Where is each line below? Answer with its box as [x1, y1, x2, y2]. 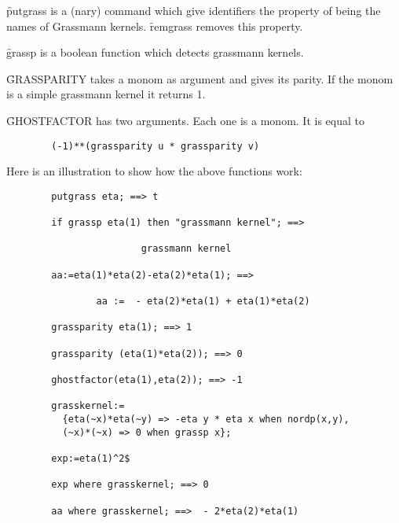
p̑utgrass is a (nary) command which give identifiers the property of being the [6, 2, 381, 18]
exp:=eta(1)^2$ [51, 452, 130, 464]
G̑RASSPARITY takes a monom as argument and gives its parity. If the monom [6, 70, 394, 87]
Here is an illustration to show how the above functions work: [6, 163, 302, 179]
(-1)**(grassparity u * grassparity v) [51, 140, 260, 152]
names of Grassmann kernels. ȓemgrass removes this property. [6, 17, 303, 34]
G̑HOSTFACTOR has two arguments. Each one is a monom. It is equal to [6, 112, 364, 128]
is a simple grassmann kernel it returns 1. [6, 86, 206, 102]
